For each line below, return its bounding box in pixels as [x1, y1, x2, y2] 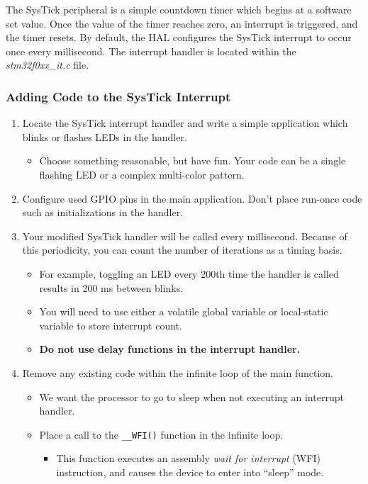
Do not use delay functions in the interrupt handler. [39, 342, 301, 356]
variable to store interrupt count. [39, 317, 182, 332]
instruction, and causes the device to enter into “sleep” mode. [56, 464, 324, 479]
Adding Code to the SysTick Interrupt [6, 87, 231, 105]
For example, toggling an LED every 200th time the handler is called [39, 266, 339, 281]
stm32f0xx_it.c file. [6, 57, 89, 72]
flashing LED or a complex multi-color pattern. [39, 167, 245, 181]
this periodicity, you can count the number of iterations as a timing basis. [22, 242, 342, 257]
